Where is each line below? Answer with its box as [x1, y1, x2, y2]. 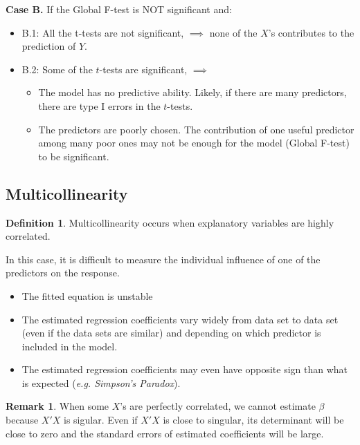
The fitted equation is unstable [21, 288, 153, 303]
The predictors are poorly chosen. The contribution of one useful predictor [38, 122, 354, 136]
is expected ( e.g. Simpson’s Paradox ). [21, 375, 181, 390]
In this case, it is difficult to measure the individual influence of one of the [6, 252, 321, 266]
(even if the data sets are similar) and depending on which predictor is [21, 325, 321, 340]
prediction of [21, 39, 76, 53]
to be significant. [38, 149, 109, 163]
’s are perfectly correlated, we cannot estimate [120, 399, 316, 413]
